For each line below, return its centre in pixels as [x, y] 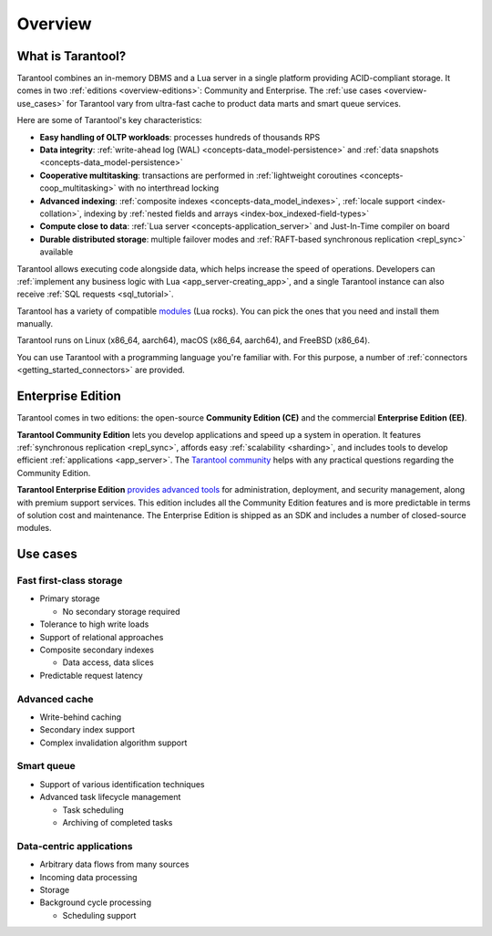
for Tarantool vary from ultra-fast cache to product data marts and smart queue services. [233, 103]
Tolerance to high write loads [94, 624]
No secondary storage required [122, 611]
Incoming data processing [88, 877]
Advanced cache [56, 699]
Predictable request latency [91, 675]
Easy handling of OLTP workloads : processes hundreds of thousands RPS [180, 137]
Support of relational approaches [102, 637]
